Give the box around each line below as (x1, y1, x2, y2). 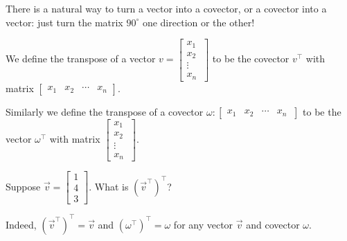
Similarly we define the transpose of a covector (6, 104, 204, 118)
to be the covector (212, 51, 290, 66)
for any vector (173, 217, 233, 231)
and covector (246, 217, 300, 231)
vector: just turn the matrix (6, 15, 123, 29)
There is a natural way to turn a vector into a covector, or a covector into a (6, 1, 327, 15)
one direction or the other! (142, 15, 255, 29)
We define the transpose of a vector (6, 51, 156, 66)
